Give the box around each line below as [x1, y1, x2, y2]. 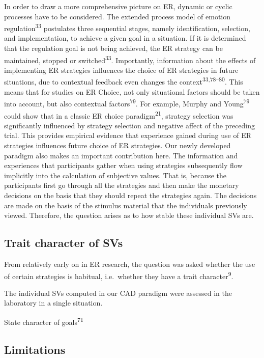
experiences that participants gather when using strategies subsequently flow [4, 160, 243, 171]
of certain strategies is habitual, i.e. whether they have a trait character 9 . [4, 269, 233, 281]
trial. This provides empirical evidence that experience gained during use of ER [4, 130, 252, 141]
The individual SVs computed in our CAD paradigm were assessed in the [4, 287, 232, 298]
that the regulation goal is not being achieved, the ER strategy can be [4, 43, 223, 53]
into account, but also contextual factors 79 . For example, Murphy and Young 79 [4, 97, 250, 108]
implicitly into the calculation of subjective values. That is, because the [4, 170, 227, 180]
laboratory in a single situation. [4, 297, 103, 308]
